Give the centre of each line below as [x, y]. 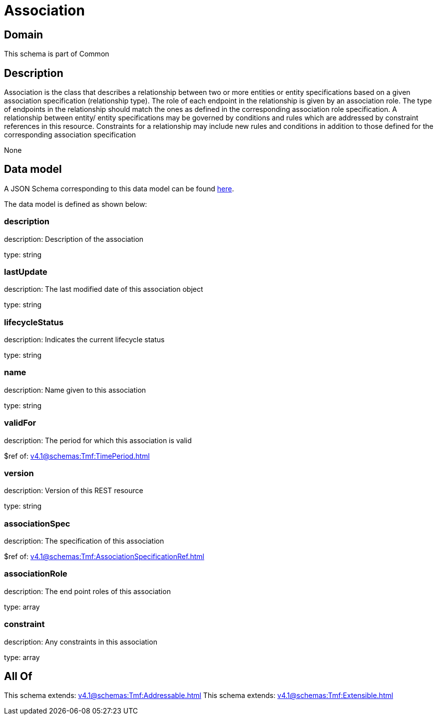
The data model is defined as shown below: [76, 204]
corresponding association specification [70, 135]
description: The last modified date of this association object [104, 289]
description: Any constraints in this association [81, 642]
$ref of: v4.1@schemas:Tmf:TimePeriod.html [77, 456]
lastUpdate [26, 272]
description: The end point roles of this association [87, 591]
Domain [24, 34]
